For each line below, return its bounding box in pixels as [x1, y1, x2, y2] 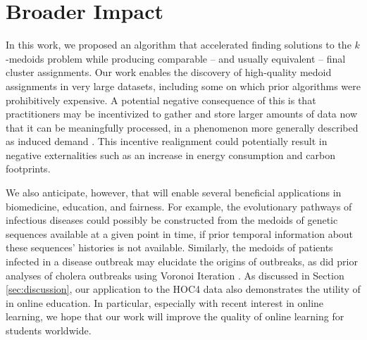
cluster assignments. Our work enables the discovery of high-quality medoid [6, 65, 332, 80]
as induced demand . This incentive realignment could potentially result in [6, 134, 328, 149]
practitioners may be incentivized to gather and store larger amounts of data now [6, 106, 358, 121]
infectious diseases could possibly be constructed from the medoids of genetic [6, 213, 338, 227]
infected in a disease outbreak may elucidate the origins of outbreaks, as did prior [6, 254, 358, 269]
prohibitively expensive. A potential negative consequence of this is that [6, 92, 316, 107]
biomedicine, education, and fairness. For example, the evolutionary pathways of [6, 199, 352, 213]
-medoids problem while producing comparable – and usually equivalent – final [6, 51, 346, 65]
